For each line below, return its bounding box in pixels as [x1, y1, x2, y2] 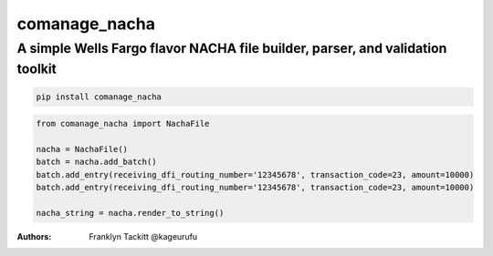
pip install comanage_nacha [36, 91, 162, 102]
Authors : [16, 230, 52, 241]
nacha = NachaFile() [36, 144, 128, 154]
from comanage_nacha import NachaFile [36, 118, 210, 129]
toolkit [16, 60, 57, 77]
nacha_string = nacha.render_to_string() [36, 208, 225, 218]
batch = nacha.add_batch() [36, 157, 157, 168]
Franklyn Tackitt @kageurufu [89, 230, 198, 241]
